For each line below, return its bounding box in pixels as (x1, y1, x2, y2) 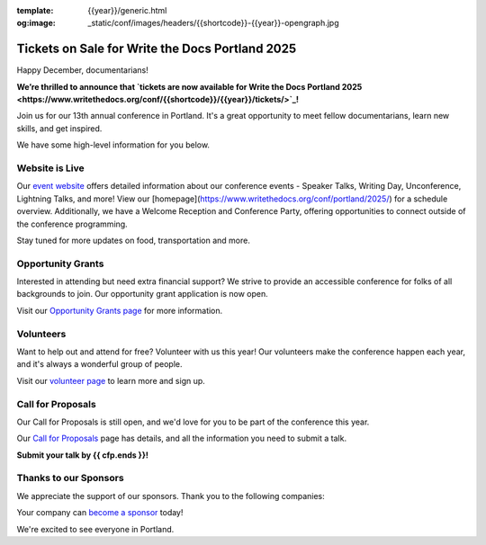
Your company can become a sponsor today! (16, 507, 184, 518)
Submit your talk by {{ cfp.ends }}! (16, 450, 148, 460)
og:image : (16, 18, 56, 29)
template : (16, 5, 54, 15)
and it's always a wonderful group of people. (16, 359, 183, 370)
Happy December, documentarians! (16, 65, 148, 76)
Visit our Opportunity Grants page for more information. (16, 305, 223, 316)
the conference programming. (16, 219, 128, 229)
